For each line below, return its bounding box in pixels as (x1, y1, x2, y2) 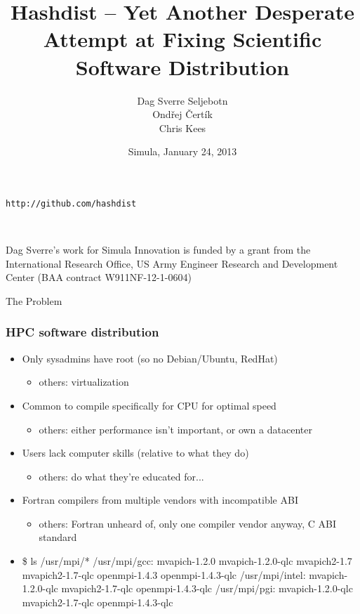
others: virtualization (39, 374, 129, 389)
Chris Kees (159, 120, 206, 135)
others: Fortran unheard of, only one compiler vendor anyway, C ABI (39, 516, 337, 530)
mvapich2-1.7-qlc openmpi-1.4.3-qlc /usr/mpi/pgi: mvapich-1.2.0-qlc (61, 581, 353, 596)
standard (39, 530, 77, 544)
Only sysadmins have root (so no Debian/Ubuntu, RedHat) (22, 351, 278, 365)
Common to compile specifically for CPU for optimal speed (22, 398, 276, 412)
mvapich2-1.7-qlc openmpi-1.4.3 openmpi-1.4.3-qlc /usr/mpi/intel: (22, 567, 306, 582)
